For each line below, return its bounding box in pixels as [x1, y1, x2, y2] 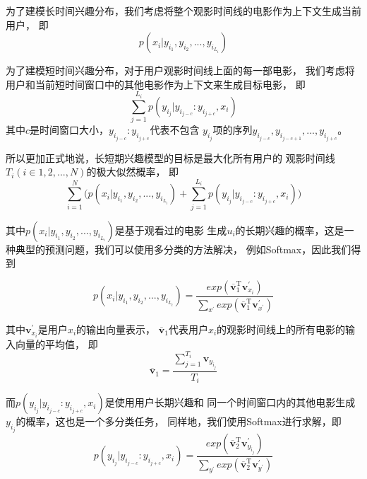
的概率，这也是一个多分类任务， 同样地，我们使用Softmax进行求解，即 [16, 414, 342, 429]
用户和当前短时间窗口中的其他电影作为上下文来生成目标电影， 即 [6, 76, 306, 91]
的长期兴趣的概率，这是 [235, 222, 344, 237]
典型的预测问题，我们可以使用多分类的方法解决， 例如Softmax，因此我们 [15, 241, 351, 256]
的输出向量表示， [76, 321, 156, 336]
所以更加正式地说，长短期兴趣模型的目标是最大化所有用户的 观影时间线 [6, 150, 335, 165]
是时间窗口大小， [30, 122, 109, 137]
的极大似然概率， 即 [86, 164, 179, 179]
